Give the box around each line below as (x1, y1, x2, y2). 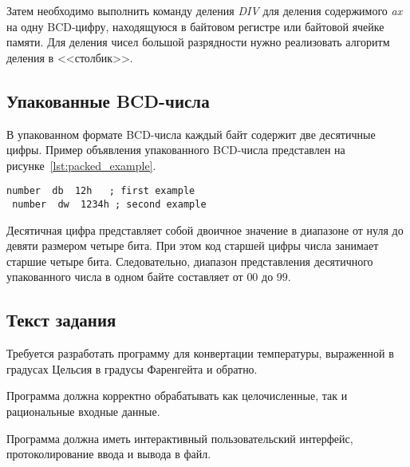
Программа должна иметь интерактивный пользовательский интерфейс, (6, 429, 353, 446)
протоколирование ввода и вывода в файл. (6, 445, 211, 462)
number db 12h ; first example (6, 185, 195, 197)
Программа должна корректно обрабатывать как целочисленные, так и (6, 387, 348, 404)
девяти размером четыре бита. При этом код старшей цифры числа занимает (6, 237, 379, 254)
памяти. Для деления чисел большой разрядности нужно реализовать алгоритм (6, 34, 390, 50)
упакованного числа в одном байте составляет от (6, 268, 243, 285)
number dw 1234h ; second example (12, 199, 207, 211)
